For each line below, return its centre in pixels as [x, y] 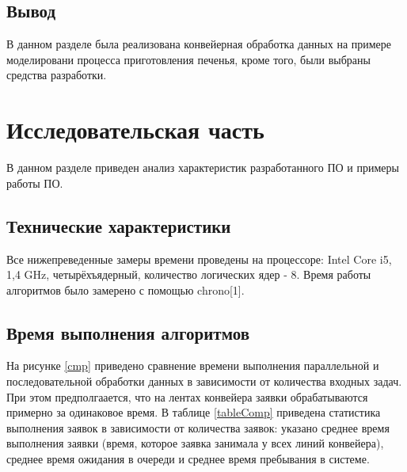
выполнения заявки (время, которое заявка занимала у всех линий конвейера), [195, 443]
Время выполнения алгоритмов [128, 332]
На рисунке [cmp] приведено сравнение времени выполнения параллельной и [193, 365]
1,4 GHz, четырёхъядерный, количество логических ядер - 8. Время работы [189, 274]
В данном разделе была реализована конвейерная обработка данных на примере [199, 44]
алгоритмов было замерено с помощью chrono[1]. [126, 289]
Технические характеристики [119, 225]
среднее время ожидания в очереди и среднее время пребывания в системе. [188, 459]
